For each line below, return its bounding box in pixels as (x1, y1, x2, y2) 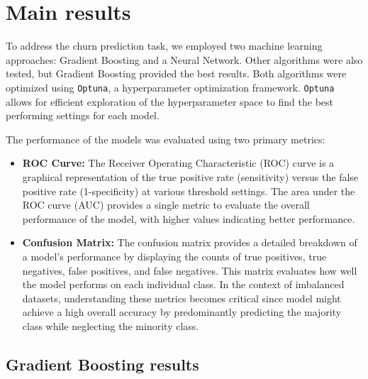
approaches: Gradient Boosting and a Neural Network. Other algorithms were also (6, 52, 363, 67)
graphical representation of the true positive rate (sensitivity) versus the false (22, 169, 359, 184)
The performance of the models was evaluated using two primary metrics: (6, 131, 325, 146)
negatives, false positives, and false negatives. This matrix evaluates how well (22, 263, 357, 278)
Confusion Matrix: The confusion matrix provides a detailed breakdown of (22, 235, 357, 250)
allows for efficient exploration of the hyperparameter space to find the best (6, 94, 334, 109)
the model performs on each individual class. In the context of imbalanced (22, 277, 345, 292)
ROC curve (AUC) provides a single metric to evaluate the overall (22, 197, 310, 212)
